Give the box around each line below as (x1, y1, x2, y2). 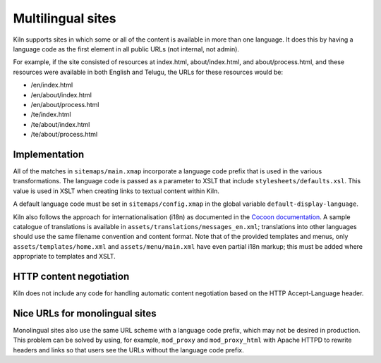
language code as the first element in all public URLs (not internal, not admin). (13, 44, 240, 53)
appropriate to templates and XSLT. (13, 252, 116, 261)
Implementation (13, 148, 85, 160)
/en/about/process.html (30, 100, 99, 109)
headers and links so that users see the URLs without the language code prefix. (13, 345, 245, 354)
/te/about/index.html (30, 120, 90, 128)
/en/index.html (30, 81, 73, 90)
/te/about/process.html (30, 130, 98, 139)
